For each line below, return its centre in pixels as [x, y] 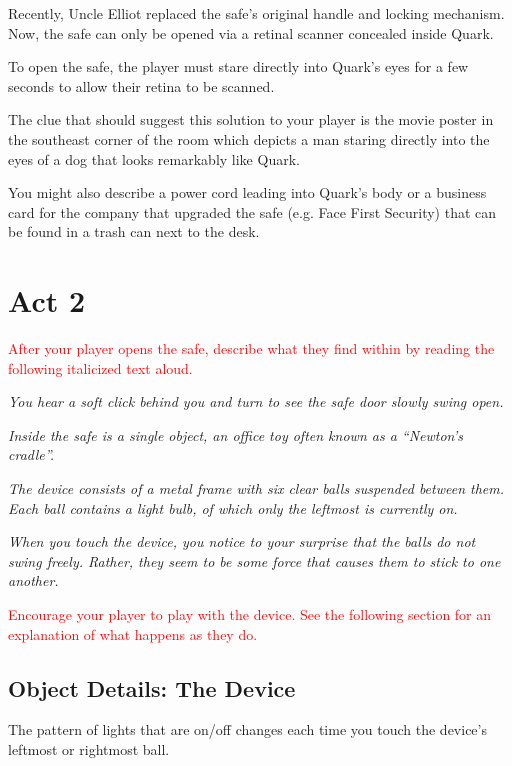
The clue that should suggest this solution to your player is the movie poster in [251, 119]
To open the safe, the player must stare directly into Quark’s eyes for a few [238, 66]
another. [33, 580]
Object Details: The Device [152, 687]
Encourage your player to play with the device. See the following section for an [250, 614]
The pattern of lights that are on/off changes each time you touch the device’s [247, 729]
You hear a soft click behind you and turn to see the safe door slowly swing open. [256, 401]
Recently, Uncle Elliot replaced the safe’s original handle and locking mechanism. [256, 13]
